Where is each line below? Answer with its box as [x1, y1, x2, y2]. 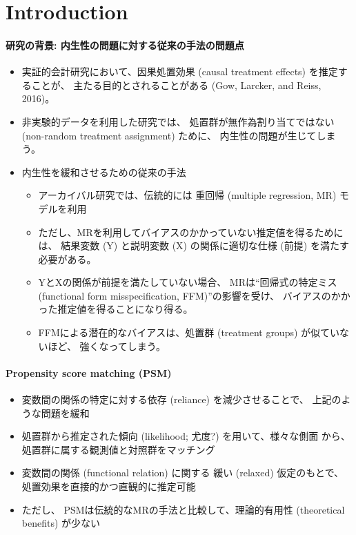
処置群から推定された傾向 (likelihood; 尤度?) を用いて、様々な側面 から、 [21, 429, 350, 443]
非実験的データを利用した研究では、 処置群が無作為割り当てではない [21, 114, 335, 128]
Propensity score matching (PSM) [6, 365, 172, 380]
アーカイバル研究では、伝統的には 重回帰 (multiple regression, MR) [38, 188, 337, 202]
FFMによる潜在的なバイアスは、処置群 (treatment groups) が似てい [38, 325, 340, 340]
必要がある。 [38, 251, 97, 266]
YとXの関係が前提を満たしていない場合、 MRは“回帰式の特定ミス [38, 275, 337, 289]
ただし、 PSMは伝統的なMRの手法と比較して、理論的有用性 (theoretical [21, 502, 345, 516]
